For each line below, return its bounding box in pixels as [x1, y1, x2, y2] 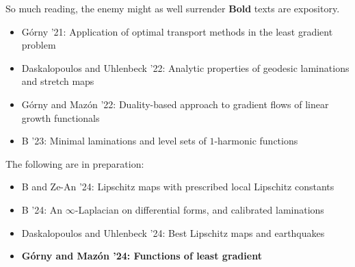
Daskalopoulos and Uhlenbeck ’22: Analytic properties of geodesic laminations [21, 60, 350, 75]
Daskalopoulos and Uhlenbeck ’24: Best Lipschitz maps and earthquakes [21, 225, 325, 240]
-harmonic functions [214, 133, 298, 148]
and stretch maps [21, 74, 94, 88]
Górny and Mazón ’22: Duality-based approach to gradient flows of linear [21, 97, 329, 111]
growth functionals [21, 110, 100, 125]
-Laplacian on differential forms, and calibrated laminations [75, 202, 324, 216]
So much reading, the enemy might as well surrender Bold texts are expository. [5, 1, 340, 15]
